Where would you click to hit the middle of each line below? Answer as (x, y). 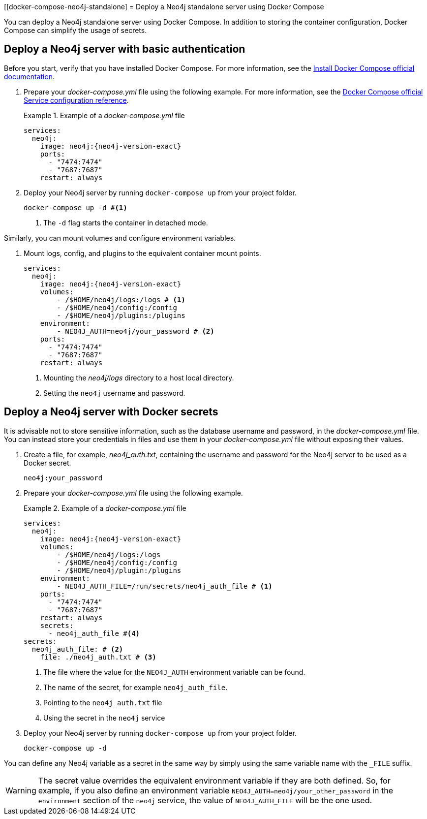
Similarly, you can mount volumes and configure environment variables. (120, 238)
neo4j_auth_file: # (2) (77, 649)
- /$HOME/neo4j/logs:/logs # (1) (121, 299)
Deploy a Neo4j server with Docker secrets (111, 412)
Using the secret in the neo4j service (104, 718)
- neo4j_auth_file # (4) (94, 633)
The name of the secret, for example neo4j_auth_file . (136, 687)
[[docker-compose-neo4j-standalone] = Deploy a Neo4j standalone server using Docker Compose (164, 7)
